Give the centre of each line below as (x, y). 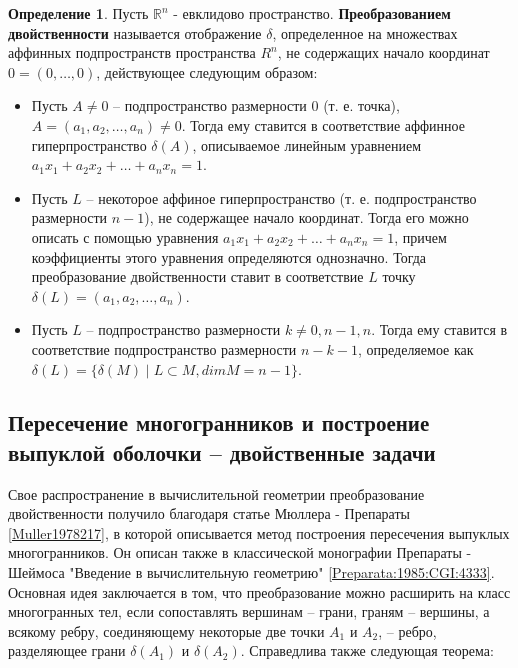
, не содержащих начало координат (383, 52)
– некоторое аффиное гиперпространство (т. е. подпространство (281, 197)
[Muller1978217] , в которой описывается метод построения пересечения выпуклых (259, 532)
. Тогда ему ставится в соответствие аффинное (323, 124)
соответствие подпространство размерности (164, 348)
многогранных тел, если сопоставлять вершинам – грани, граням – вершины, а (249, 611)
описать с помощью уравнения (125, 236)
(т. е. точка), (361, 105)
